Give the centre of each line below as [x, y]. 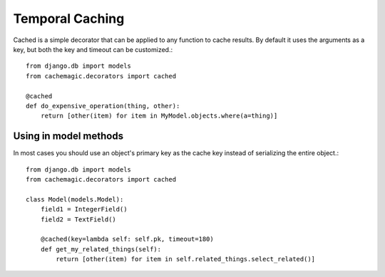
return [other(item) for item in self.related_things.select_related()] [186, 259]
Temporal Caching [69, 19]
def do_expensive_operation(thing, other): [103, 106]
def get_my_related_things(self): [101, 249]
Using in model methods [68, 136]
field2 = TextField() [78, 219]
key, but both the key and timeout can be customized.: [93, 49]
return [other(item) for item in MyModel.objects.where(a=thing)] [159, 116]
